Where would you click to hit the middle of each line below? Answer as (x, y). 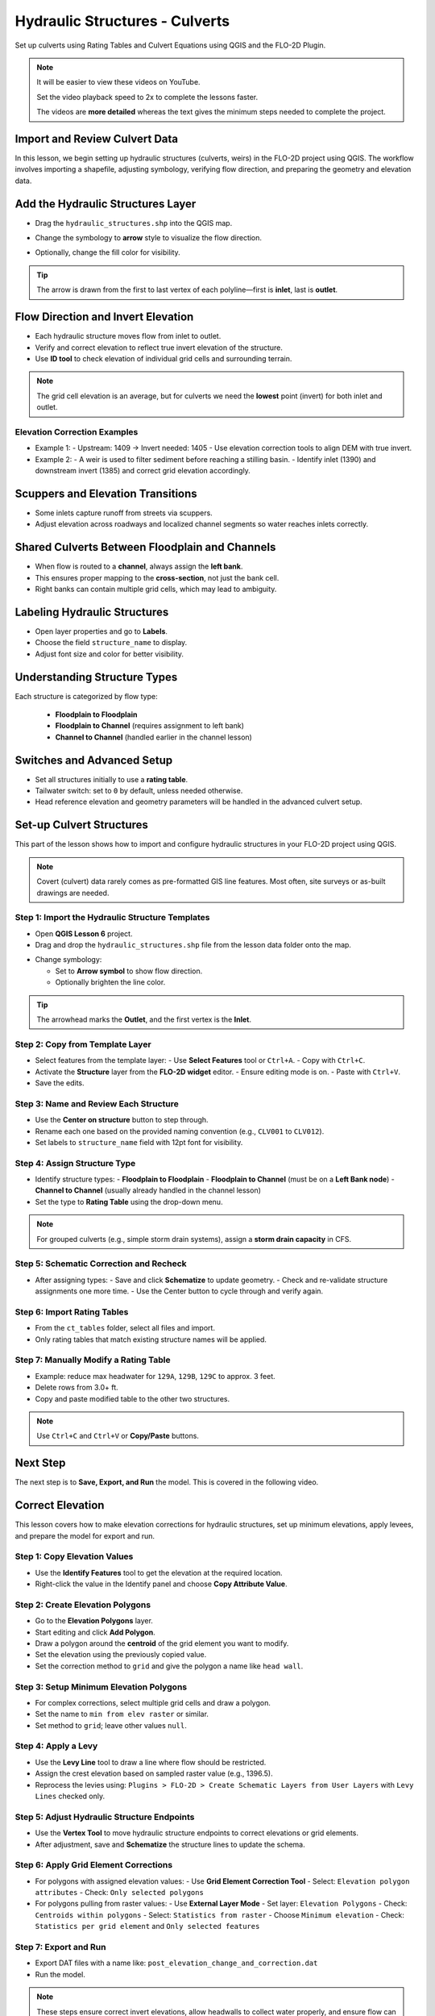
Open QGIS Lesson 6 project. (84, 933)
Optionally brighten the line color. (110, 982)
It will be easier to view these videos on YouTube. (118, 82)
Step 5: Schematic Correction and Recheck (101, 1264)
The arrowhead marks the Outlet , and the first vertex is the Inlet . (144, 1019)
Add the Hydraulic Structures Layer (106, 204)
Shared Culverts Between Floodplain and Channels (145, 547)
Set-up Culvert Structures (82, 825)
